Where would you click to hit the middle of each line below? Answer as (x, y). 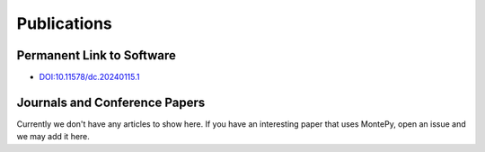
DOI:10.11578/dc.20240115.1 (89, 77)
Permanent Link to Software (97, 55)
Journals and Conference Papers (111, 102)
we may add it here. (53, 137)
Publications (64, 23)
